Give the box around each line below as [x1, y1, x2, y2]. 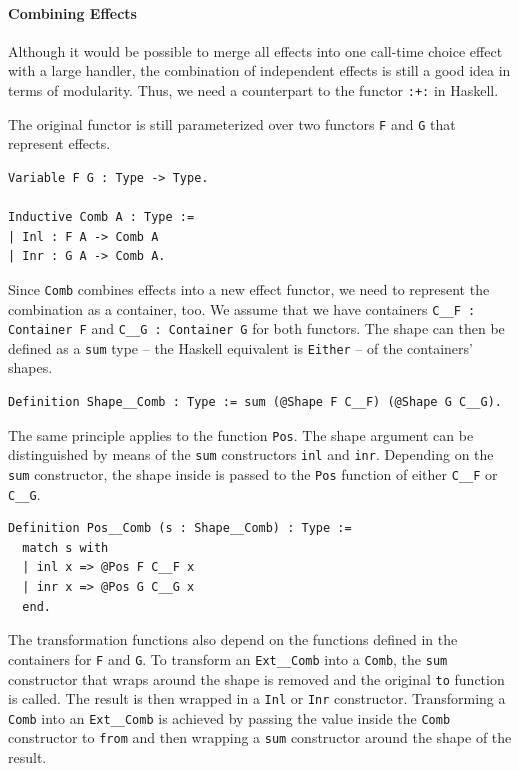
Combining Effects [8, 2, 137, 23]
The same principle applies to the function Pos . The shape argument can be [8, 424, 474, 445]
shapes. [8, 357, 53, 378]
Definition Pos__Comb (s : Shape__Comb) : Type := [8, 521, 352, 536]
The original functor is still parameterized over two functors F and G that [8, 113, 456, 134]
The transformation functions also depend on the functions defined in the [8, 629, 458, 650]
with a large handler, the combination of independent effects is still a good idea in [8, 60, 511, 81]
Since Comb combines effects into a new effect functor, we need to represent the [8, 278, 490, 299]
